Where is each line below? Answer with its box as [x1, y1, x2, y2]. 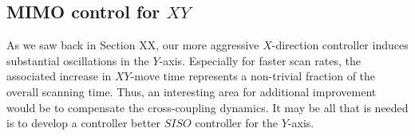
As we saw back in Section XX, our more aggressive [6, 37, 259, 53]
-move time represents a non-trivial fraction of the [130, 68, 376, 84]
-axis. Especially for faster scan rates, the [159, 52, 361, 68]
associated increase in [6, 68, 112, 84]
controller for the [195, 115, 279, 131]
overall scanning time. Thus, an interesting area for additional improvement [6, 83, 377, 99]
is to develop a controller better [6, 115, 161, 131]
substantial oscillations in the [6, 52, 149, 68]
